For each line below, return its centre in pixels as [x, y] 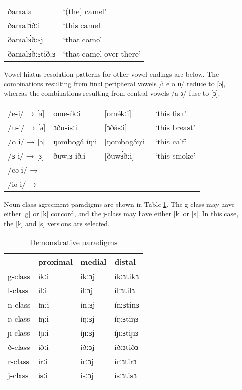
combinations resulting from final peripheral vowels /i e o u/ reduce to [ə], [115, 83]
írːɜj [87, 361]
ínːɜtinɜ [127, 304]
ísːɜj [87, 375]
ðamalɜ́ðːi [24, 25]
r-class [19, 361]
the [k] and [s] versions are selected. [57, 223]
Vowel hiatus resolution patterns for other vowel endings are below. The [111, 74]
